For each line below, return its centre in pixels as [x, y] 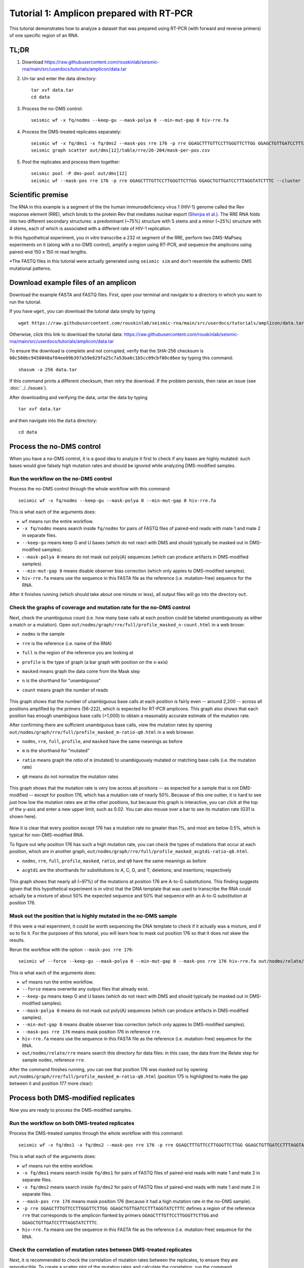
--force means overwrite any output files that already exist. [85, 989]
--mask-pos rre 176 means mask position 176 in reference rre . [91, 1032]
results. [17, 940]
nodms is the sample [43, 634]
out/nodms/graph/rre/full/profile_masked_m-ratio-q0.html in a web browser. [102, 732]
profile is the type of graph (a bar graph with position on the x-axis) [95, 662]
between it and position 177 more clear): [51, 1083]
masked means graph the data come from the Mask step [81, 671]
